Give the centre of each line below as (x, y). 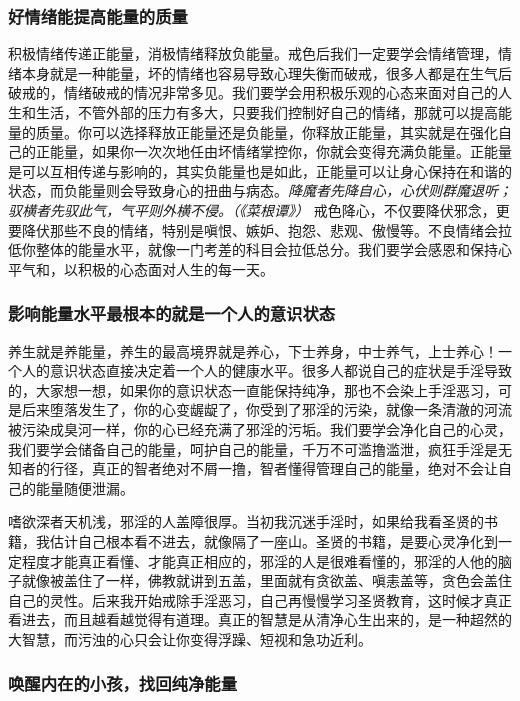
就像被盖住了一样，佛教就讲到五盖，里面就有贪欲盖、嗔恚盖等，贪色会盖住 (266, 580)
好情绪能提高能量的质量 (98, 15)
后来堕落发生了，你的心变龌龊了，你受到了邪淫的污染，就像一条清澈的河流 (266, 409)
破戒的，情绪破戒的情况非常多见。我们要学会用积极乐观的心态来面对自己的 (253, 92)
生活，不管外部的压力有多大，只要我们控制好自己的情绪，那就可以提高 (266, 112)
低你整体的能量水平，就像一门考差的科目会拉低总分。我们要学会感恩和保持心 (260, 249)
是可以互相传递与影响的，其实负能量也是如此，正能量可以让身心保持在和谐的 (260, 170)
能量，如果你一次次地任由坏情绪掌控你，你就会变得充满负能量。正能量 (280, 151)
